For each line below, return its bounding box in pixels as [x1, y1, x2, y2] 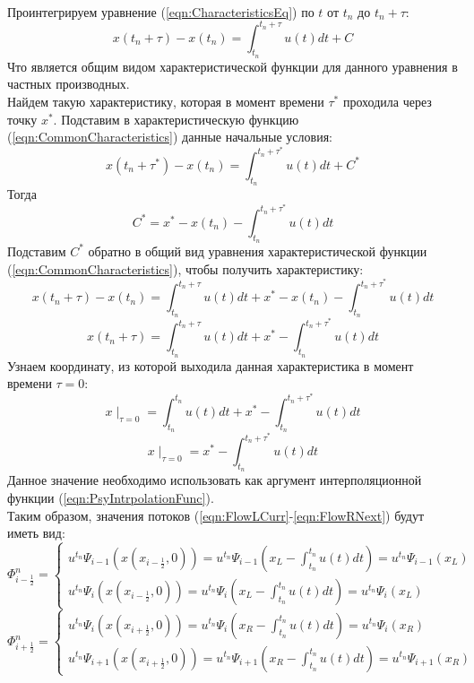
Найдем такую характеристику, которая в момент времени [7, 92, 324, 111]
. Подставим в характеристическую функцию [53, 109, 299, 128]
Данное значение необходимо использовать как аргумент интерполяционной [7, 471, 422, 489]
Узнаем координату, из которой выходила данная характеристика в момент [7, 356, 414, 375]
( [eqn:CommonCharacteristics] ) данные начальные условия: [7, 127, 332, 146]
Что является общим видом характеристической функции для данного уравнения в [7, 56, 458, 75]
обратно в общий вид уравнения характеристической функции [88, 241, 427, 260]
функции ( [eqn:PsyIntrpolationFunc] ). [7, 488, 214, 506]
